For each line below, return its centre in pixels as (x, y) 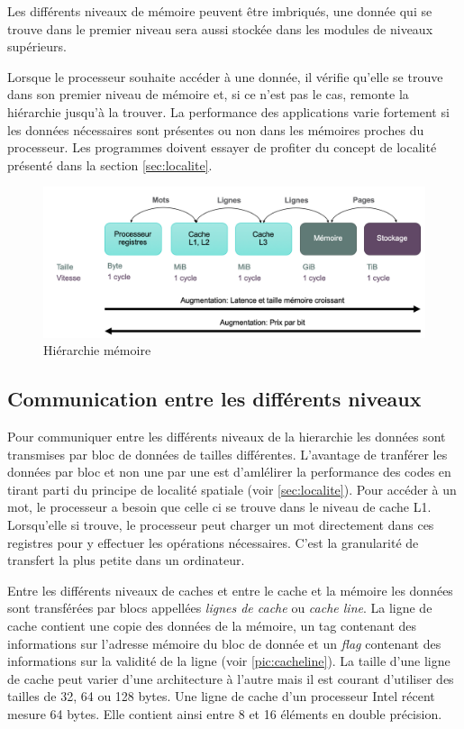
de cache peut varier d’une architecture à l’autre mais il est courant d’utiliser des (231, 678)
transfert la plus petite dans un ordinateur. (126, 560)
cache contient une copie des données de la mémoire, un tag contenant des (212, 625)
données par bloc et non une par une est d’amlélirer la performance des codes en (229, 472)
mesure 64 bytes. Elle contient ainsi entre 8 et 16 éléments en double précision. (225, 713)
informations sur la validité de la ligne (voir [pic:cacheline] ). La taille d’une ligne (229, 661)
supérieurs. (37, 46)
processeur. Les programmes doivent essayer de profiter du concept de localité (222, 147)
